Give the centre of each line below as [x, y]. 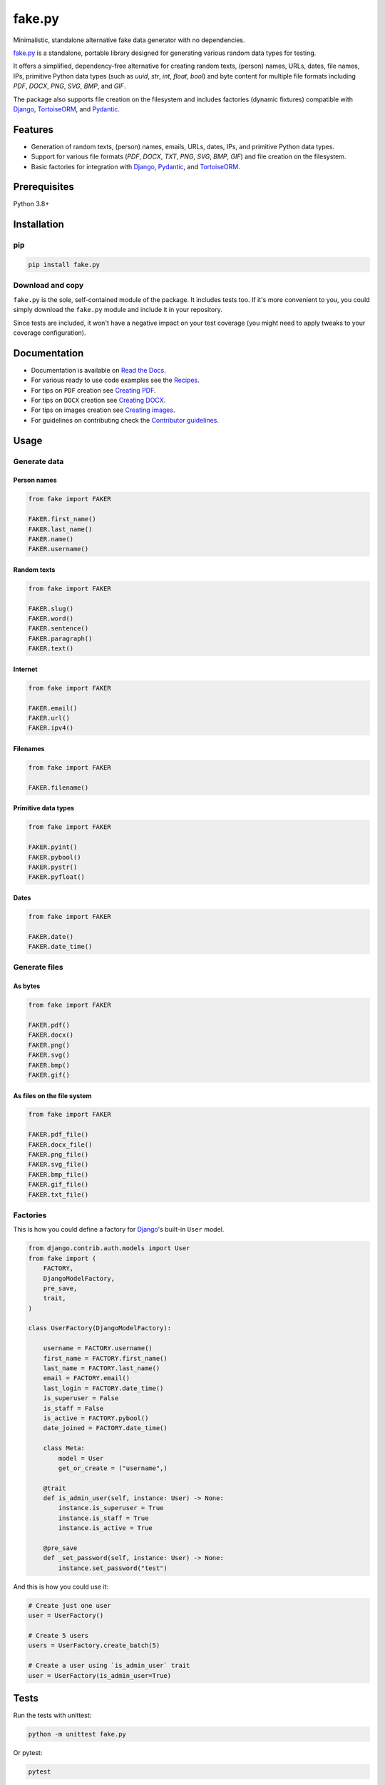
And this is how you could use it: [61, 1587]
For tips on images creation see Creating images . [103, 410]
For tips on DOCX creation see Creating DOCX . [98, 401]
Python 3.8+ [31, 204]
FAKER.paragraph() [60, 638]
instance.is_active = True [105, 1528]
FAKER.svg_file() [58, 1165]
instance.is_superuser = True [111, 1508]
